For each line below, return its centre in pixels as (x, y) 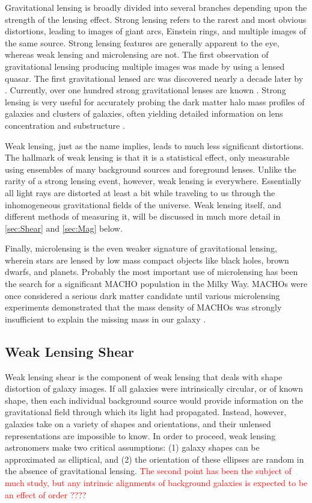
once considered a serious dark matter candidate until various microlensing (142, 295)
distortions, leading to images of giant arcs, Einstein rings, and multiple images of (155, 31)
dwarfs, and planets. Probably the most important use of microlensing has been (151, 272)
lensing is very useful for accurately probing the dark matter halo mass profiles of (155, 101)
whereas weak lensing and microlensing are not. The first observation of (137, 54)
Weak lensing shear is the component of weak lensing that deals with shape (144, 376)
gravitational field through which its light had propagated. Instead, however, (146, 412)
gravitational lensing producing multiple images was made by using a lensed (145, 66)
